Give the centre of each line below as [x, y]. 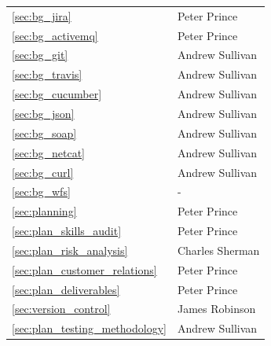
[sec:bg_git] [40, 55]
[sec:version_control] [61, 309]
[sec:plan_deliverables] [66, 289]
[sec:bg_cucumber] [57, 94]
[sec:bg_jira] [42, 15]
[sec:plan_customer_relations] [84, 269]
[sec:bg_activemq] [55, 35]
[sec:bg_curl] [43, 172]
